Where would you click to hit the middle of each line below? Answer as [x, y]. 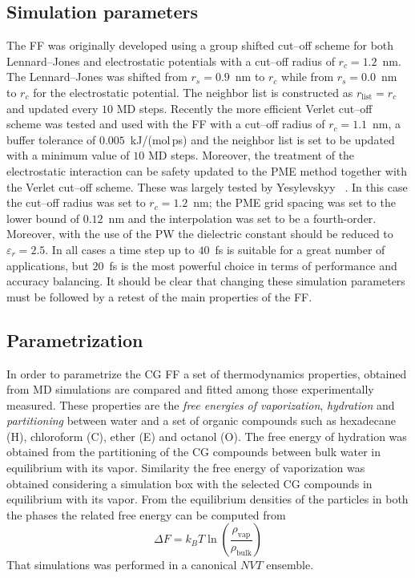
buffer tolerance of [51, 139]
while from [308, 77]
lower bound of [43, 218]
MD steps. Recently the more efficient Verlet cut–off [244, 108]
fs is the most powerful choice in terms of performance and [253, 265]
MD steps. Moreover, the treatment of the [251, 155]
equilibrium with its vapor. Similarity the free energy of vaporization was [186, 468]
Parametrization [75, 340]
